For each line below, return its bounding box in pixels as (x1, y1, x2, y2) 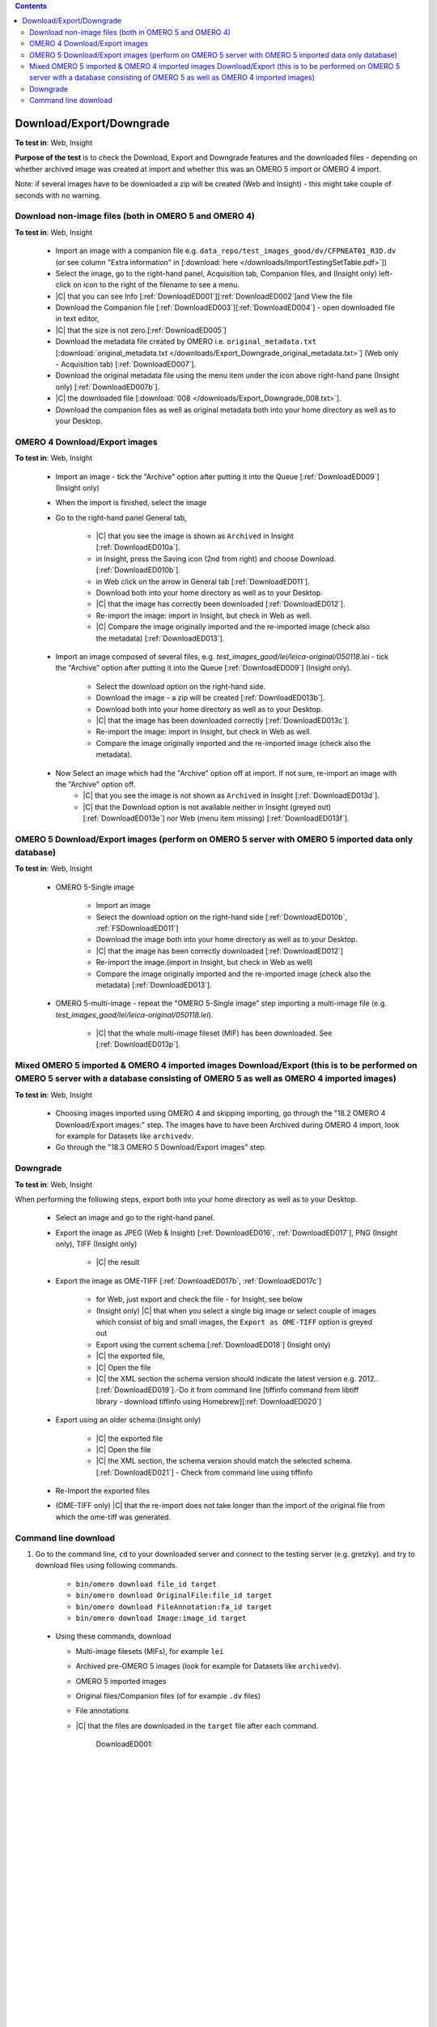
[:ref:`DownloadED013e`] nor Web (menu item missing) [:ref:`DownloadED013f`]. (83, 813, 350, 823)
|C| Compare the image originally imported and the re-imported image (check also (95, 622, 371, 632)
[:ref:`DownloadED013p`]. (95, 1039, 181, 1049)
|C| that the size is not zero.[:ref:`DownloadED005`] (55, 325, 227, 335)
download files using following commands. (35, 1561, 178, 1571)
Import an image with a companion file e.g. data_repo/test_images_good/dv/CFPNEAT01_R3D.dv (55, 246, 397, 255)
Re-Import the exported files (55, 1486, 150, 1496)
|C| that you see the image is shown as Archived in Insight (95, 531, 295, 541)
